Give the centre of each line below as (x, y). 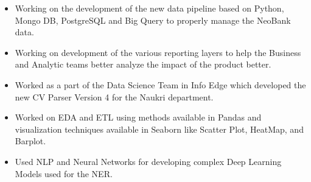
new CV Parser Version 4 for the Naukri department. (114, 96)
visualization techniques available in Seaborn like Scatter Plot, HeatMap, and (159, 129)
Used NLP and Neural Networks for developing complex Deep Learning (148, 161)
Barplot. (30, 141)
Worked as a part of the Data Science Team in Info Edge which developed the (160, 84)
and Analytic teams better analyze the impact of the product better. (143, 64)
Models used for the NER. (64, 173)
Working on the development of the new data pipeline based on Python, (149, 8)
